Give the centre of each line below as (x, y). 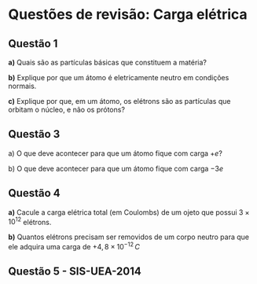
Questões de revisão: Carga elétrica (128, 15)
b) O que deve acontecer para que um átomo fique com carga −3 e (116, 168)
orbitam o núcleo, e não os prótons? (67, 109)
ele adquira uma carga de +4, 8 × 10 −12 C (74, 246)
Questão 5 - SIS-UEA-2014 (75, 272)
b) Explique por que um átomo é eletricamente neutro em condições (119, 77)
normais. (22, 86)
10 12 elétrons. (30, 221)
